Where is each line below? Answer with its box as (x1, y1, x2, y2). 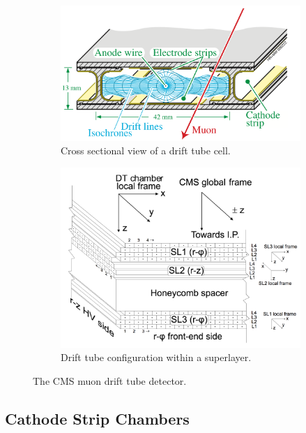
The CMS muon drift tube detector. (33, 374, 187, 388)
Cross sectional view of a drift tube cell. (61, 143, 231, 158)
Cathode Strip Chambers (5, 408, 190, 430)
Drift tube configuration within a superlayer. (61, 350, 252, 365)
